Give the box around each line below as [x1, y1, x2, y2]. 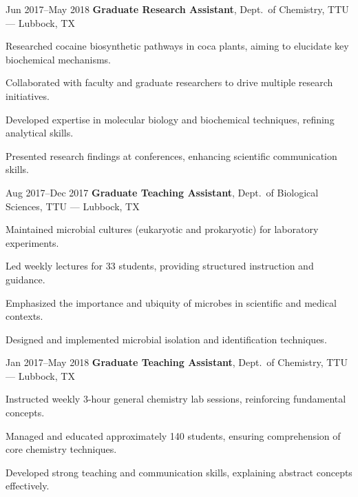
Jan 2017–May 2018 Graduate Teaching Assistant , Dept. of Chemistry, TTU [6, 355, 348, 369]
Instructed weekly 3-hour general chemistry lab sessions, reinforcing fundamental [6, 392, 346, 406]
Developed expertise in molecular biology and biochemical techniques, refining [6, 112, 335, 126]
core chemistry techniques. [6, 442, 117, 456]
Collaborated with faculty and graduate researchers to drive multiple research [6, 75, 333, 90]
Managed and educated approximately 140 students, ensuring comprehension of [6, 428, 341, 443]
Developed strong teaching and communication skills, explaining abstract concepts [6, 465, 352, 479]
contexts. [6, 309, 43, 323]
